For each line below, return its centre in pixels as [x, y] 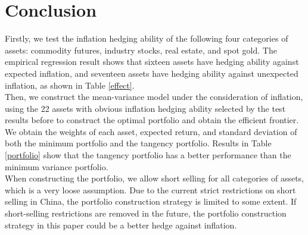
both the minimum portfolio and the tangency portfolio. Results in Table [138, 143]
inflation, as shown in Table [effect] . [70, 85]
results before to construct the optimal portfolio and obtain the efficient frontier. [152, 120]
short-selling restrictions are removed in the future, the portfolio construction [146, 213]
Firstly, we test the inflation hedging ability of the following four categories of [147, 38]
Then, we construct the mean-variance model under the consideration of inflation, [154, 97]
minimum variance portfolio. [57, 166]
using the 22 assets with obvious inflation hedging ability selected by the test [145, 108]
